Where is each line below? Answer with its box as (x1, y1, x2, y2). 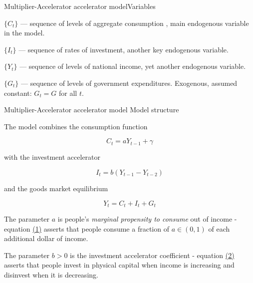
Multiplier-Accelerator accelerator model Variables (4, 1, 156, 11)
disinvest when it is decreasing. (4, 269, 98, 280)
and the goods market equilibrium (4, 183, 108, 193)
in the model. (4, 27, 45, 38)
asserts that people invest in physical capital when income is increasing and (4, 260, 235, 270)
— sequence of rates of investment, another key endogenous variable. (18, 44, 229, 54)
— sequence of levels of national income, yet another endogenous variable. (19, 61, 246, 71)
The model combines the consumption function (4, 121, 148, 131)
